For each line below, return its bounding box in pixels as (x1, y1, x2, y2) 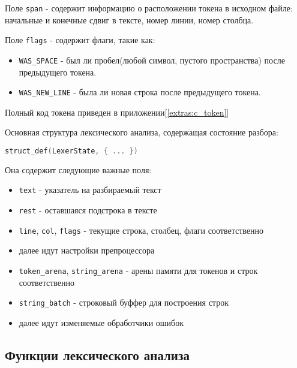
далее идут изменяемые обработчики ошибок (19, 316, 184, 328)
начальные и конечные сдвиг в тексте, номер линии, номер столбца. (5, 13, 254, 26)
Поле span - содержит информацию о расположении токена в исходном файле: (5, 2, 293, 14)
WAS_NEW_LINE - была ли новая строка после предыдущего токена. (19, 86, 261, 98)
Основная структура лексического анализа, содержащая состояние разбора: (5, 126, 278, 138)
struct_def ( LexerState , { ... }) (5, 147, 139, 155)
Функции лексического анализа (5, 345, 190, 364)
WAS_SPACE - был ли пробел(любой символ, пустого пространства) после (19, 53, 285, 66)
